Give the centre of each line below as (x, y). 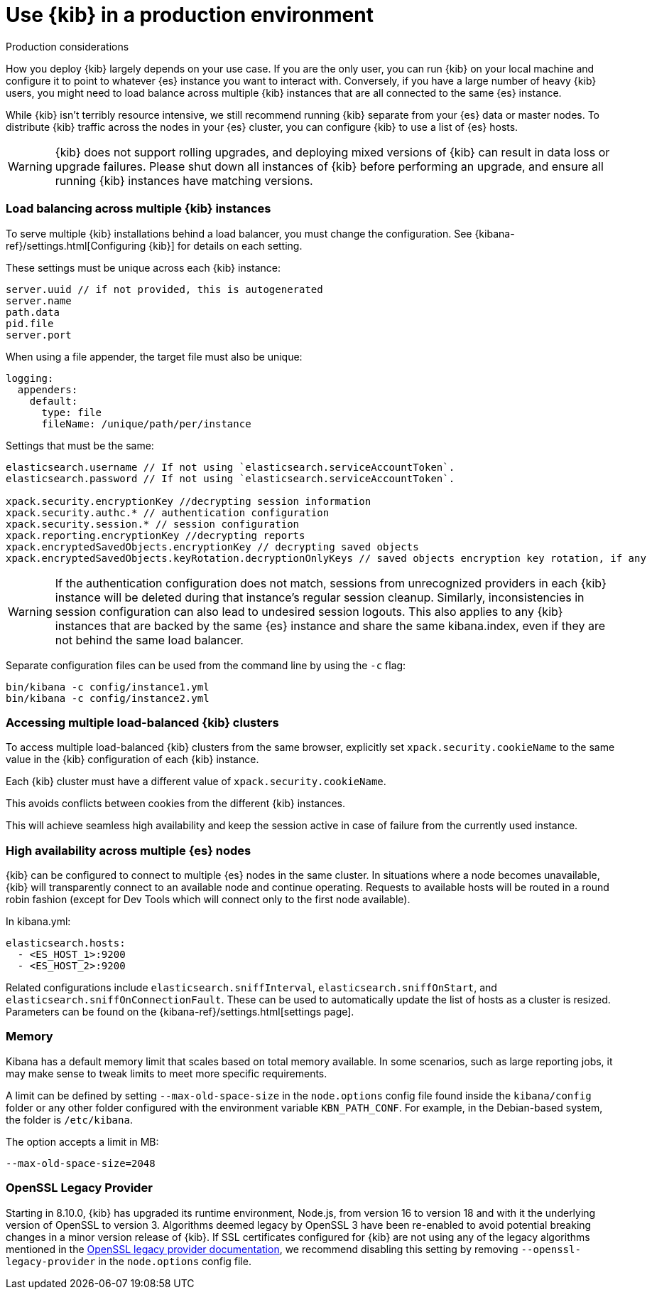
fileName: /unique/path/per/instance (146, 423)
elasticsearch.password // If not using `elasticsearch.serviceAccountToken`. (230, 478)
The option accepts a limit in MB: (82, 1141)
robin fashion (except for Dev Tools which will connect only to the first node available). (208, 899)
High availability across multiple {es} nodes (129, 850)
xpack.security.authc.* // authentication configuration (168, 512)
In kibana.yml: (38, 921)
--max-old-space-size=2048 (81, 1163)
